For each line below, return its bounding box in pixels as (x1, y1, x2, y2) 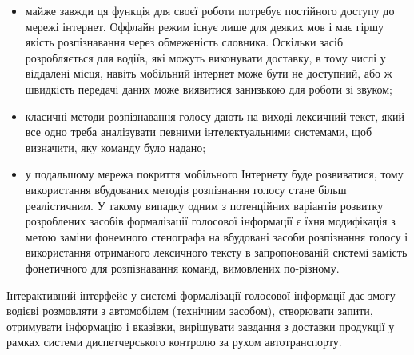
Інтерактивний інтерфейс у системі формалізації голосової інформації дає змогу (6, 286, 396, 303)
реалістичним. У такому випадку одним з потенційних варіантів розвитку (25, 197, 384, 213)
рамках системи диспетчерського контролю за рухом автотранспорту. (6, 333, 342, 350)
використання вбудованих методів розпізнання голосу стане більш (25, 181, 347, 197)
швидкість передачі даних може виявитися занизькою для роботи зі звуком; (25, 80, 393, 97)
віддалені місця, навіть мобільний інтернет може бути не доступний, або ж (25, 65, 392, 82)
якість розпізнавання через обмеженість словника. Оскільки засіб (25, 34, 344, 50)
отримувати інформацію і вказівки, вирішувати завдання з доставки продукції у (6, 317, 395, 334)
